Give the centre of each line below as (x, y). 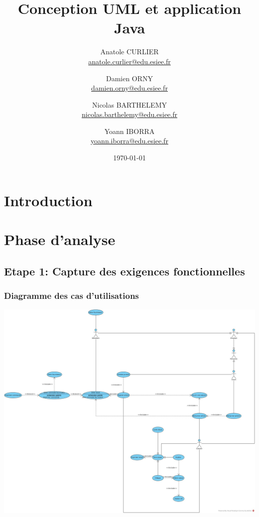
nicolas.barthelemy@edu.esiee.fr (129, 114)
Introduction (48, 200)
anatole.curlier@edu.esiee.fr (129, 61)
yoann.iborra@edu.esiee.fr (129, 141)
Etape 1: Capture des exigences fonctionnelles (125, 271)
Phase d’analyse (60, 239)
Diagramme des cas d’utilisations (71, 295)
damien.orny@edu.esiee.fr (129, 88)
